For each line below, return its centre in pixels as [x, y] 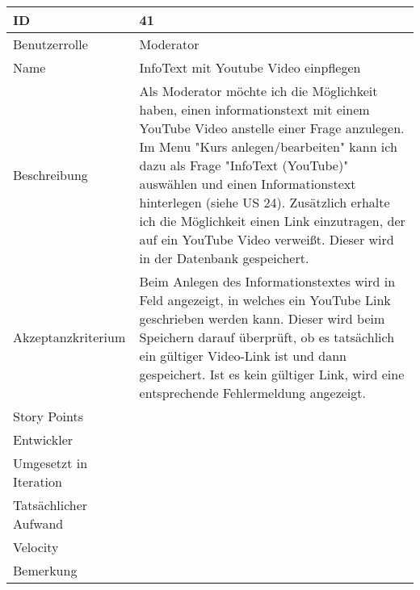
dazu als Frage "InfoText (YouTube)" [244, 165]
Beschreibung [50, 174]
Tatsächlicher [50, 505]
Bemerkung [45, 570]
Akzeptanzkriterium [69, 337]
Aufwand [38, 523]
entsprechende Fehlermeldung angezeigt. [252, 393]
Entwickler [43, 439]
